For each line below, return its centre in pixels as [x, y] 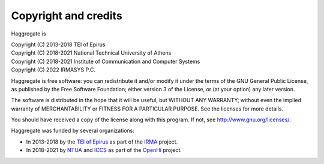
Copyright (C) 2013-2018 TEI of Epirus [58, 44]
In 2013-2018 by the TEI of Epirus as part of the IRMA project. [102, 142]
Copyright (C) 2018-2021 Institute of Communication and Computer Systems [106, 61]
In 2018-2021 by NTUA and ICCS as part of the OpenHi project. [104, 150]
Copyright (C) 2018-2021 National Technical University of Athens [91, 53]
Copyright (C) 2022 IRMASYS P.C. [53, 70]
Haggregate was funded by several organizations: [73, 131]
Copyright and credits [67, 16]
